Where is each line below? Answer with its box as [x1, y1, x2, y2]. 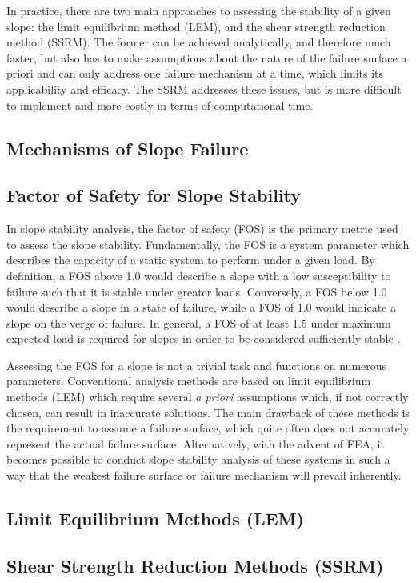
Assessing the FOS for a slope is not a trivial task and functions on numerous [6, 356, 387, 373]
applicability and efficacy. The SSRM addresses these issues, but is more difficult [6, 80, 402, 97]
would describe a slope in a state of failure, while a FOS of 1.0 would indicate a [6, 299, 397, 316]
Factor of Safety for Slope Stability [6, 183, 302, 207]
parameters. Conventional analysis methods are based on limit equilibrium [6, 372, 371, 389]
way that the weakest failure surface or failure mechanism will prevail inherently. [6, 467, 402, 484]
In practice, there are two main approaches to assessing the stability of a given [6, 2, 391, 18]
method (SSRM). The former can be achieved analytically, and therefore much [6, 34, 391, 50]
